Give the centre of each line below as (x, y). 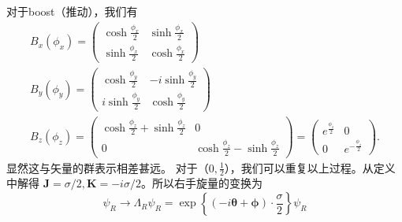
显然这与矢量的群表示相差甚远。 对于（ (108, 167)
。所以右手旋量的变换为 (201, 183)
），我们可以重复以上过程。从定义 (310, 167)
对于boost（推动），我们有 (72, 11)
